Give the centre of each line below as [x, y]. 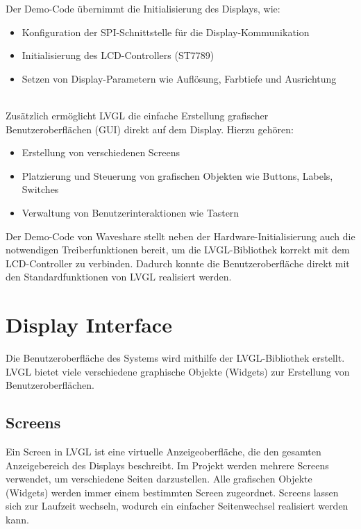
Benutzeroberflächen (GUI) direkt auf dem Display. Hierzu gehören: [150, 129]
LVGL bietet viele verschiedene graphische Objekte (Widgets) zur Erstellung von [178, 371]
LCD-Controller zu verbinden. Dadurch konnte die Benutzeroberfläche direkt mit [178, 263]
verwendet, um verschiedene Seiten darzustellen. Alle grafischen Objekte [159, 479]
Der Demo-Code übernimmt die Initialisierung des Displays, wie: [143, 8]
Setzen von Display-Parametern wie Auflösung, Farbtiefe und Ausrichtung [179, 78]
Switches [40, 189]
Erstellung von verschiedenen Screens [101, 152]
